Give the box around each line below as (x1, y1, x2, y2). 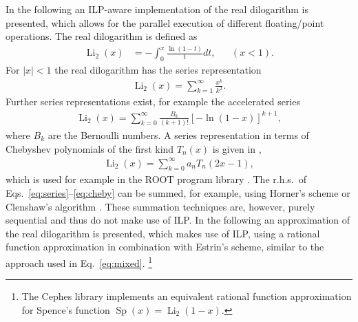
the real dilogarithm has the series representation (54, 62, 262, 76)
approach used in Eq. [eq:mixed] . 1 (6, 254, 153, 270)
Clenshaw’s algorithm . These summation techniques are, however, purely (6, 199, 315, 213)
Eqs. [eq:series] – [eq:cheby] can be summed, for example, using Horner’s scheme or (6, 186, 350, 200)
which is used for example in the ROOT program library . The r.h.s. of (6, 172, 307, 186)
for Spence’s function (21, 302, 110, 316)
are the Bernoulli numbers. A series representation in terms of (48, 127, 309, 142)
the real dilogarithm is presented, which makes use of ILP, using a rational (6, 226, 320, 240)
